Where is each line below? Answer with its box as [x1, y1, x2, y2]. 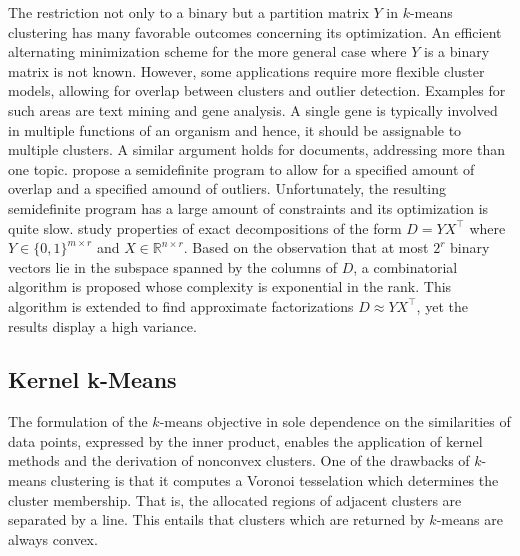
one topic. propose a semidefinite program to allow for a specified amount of [8, 158, 475, 179]
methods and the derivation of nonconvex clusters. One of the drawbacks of [8, 450, 470, 471]
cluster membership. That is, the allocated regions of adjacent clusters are [8, 489, 462, 510]
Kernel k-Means [8, 364, 177, 395]
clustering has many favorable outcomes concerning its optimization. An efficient [8, 21, 502, 42]
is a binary [423, 41, 490, 62]
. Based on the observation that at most [183, 237, 429, 258]
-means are [436, 509, 503, 530]
